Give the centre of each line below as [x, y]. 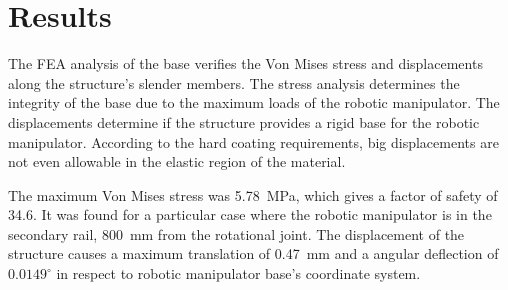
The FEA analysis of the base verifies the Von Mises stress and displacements [245, 63]
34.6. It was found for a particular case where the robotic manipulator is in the [250, 214]
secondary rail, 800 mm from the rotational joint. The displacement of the [236, 233]
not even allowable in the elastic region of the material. [177, 161]
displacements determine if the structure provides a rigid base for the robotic [244, 121]
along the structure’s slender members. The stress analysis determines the [234, 82]
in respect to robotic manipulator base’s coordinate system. [238, 273]
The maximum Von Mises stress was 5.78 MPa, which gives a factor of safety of [253, 194]
